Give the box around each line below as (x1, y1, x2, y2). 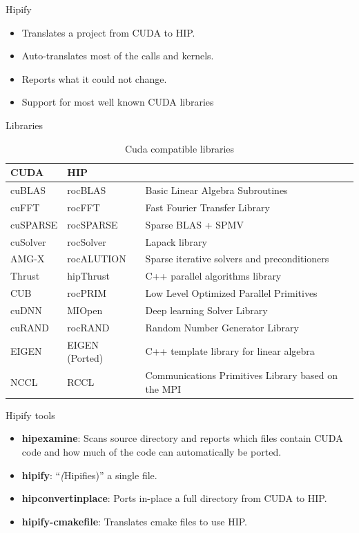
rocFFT (67, 200, 100, 214)
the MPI (145, 381, 182, 396)
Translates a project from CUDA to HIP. (21, 25, 195, 39)
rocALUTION (67, 251, 126, 266)
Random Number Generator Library (145, 320, 299, 334)
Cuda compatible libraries (124, 141, 235, 155)
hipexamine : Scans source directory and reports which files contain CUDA (21, 431, 343, 445)
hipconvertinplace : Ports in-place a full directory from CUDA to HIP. (21, 491, 327, 505)
